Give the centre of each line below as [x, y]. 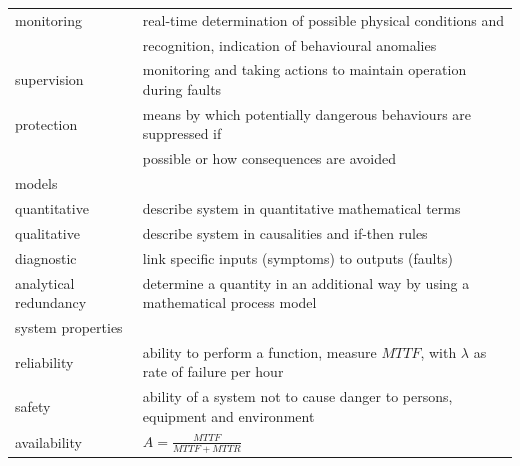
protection [46, 123]
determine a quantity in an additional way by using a [306, 282]
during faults [182, 89]
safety [33, 406]
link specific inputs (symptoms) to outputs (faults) [297, 257]
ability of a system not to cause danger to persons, [297, 396]
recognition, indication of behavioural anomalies [289, 44]
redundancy [51, 302]
